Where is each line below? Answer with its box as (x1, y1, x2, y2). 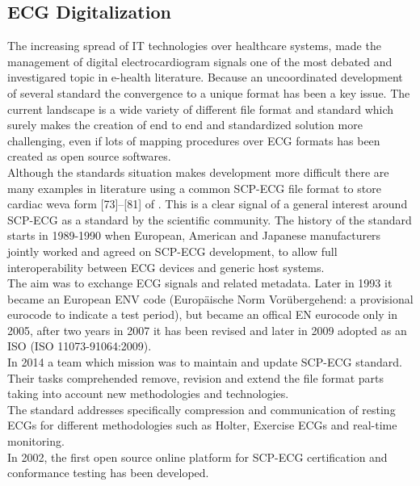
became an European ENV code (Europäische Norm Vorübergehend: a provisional (7, 290, 414, 307)
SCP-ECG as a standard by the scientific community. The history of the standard (7, 211, 412, 228)
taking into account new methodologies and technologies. (7, 385, 289, 402)
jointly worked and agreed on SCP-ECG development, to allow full (7, 242, 338, 259)
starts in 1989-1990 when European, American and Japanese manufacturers (7, 227, 381, 244)
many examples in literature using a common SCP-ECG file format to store (7, 179, 381, 196)
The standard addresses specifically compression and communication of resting (7, 400, 396, 417)
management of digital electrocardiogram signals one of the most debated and (7, 52, 393, 69)
